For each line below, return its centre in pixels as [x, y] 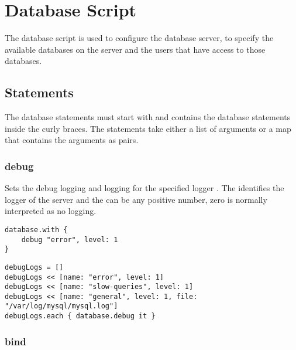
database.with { [36, 230]
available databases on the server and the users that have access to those [135, 49]
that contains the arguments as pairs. [72, 140]
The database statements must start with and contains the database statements [148, 117]
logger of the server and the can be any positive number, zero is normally [136, 199]
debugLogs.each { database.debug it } [80, 316]
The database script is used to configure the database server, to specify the [139, 38]
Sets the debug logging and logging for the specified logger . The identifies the [144, 188]
